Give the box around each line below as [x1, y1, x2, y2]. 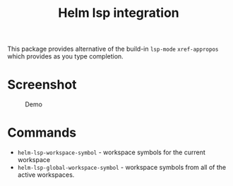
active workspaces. [17, 170, 75, 179]
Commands [7, 125, 77, 141]
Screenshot [7, 77, 77, 93]
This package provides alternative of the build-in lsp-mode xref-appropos [7, 44, 219, 54]
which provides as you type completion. [7, 52, 124, 61]
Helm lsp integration [57, 5, 179, 21]
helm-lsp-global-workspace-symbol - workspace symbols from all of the [17, 163, 227, 172]
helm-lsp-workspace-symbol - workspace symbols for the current [17, 148, 206, 156]
